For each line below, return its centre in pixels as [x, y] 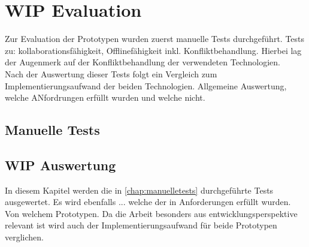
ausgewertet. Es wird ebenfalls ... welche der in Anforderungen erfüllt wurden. [148, 202]
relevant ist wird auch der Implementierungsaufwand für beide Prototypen [141, 225]
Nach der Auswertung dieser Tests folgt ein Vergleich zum [111, 73]
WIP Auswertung [60, 165]
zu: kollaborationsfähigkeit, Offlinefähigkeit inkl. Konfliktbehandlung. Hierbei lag [153, 50]
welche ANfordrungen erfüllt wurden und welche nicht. [105, 97]
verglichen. [24, 237]
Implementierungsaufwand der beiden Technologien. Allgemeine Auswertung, [146, 85]
